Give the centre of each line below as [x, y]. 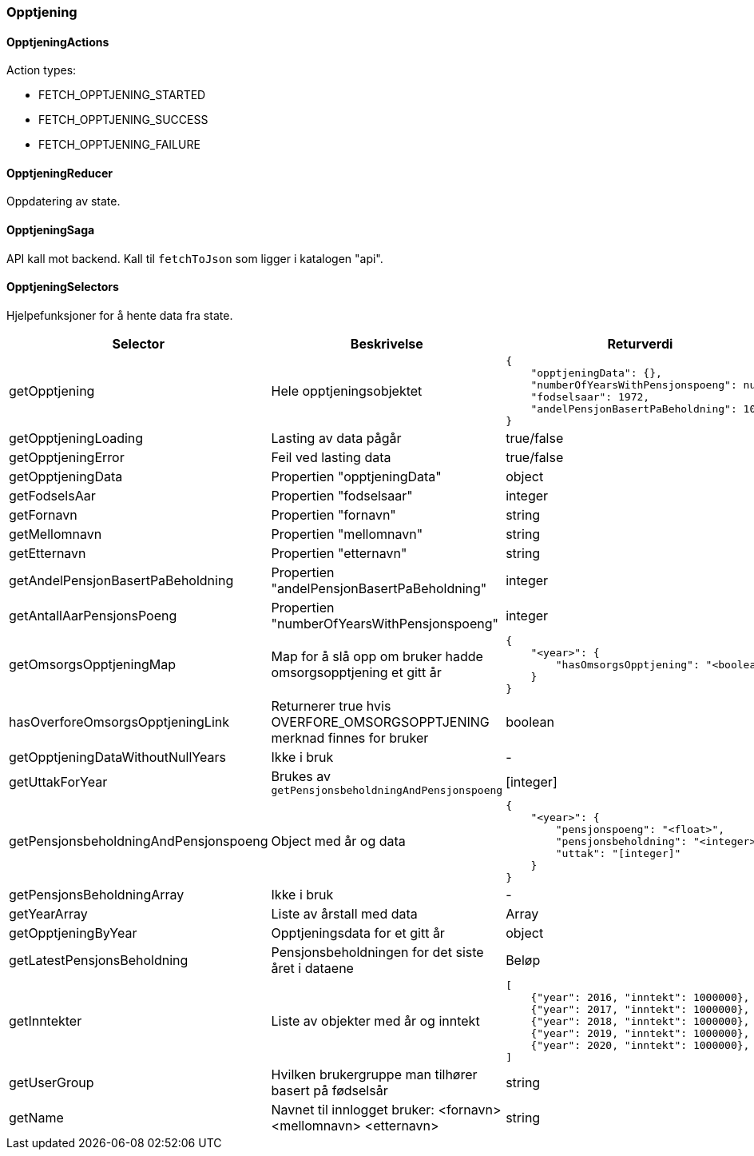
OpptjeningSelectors [63, 287]
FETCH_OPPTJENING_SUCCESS [123, 120]
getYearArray [48, 913]
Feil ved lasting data [331, 457]
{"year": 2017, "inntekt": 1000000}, [640, 1009]
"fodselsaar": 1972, [590, 397]
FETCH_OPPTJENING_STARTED [122, 95]
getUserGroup [52, 1082]
